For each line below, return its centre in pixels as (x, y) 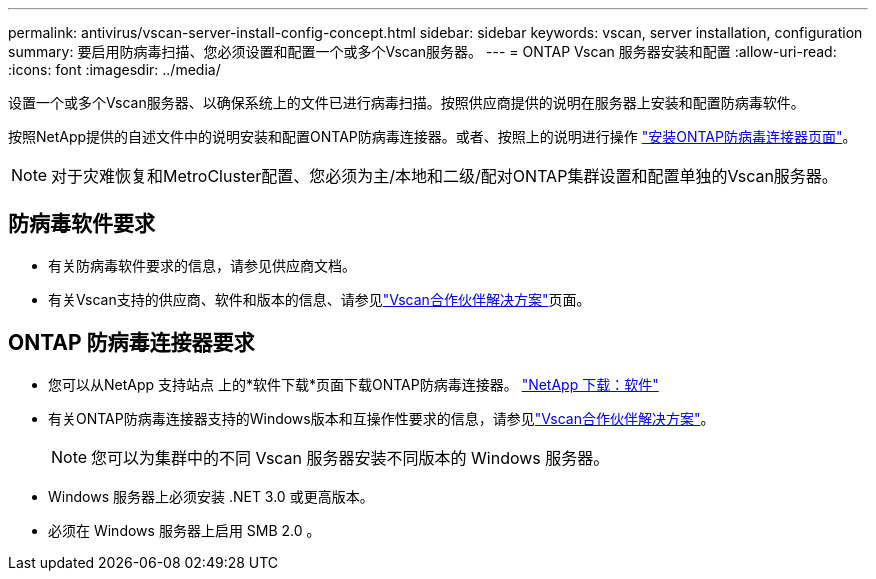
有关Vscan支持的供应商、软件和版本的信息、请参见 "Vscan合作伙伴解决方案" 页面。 (319, 299)
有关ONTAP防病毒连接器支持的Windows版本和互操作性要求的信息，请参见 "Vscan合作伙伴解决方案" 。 (381, 418)
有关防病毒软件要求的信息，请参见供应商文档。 (202, 265)
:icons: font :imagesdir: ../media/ (114, 69)
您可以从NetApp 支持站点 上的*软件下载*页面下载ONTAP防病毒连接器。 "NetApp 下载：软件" (353, 384)
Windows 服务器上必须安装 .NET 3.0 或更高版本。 (211, 496)
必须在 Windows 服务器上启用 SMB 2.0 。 (184, 530)
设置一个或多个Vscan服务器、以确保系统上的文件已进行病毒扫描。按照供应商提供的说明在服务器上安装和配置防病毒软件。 (406, 102)
